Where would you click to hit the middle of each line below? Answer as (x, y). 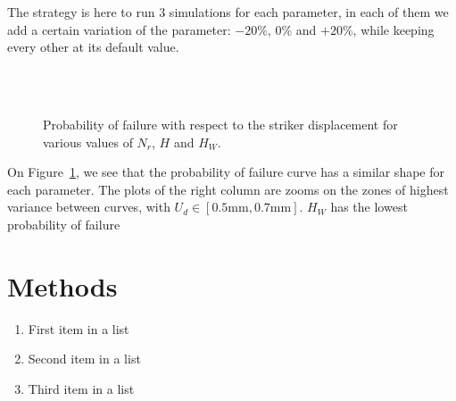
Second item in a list (84, 359)
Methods (62, 285)
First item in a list (79, 328)
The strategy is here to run (81, 12)
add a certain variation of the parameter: (119, 29)
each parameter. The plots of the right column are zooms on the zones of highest (228, 189)
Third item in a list (81, 388)
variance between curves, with (89, 207)
